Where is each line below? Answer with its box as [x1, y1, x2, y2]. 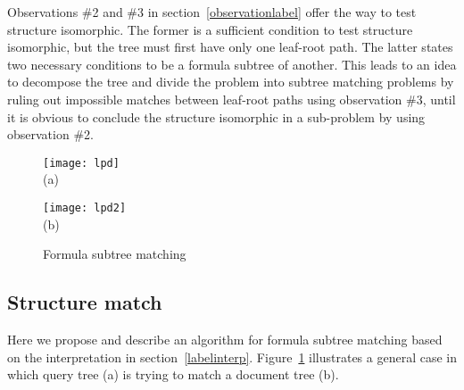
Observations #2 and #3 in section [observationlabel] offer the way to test [7, 3, 417, 21]
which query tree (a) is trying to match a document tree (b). [7, 365, 339, 384]
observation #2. [7, 125, 94, 144]
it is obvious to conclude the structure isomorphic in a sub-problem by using [7, 107, 426, 126]
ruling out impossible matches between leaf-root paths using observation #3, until [7, 89, 456, 108]
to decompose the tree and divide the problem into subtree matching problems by [7, 72, 454, 91]
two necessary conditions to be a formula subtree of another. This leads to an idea [7, 54, 457, 73]
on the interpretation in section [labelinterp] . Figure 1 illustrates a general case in [7, 347, 458, 366]
